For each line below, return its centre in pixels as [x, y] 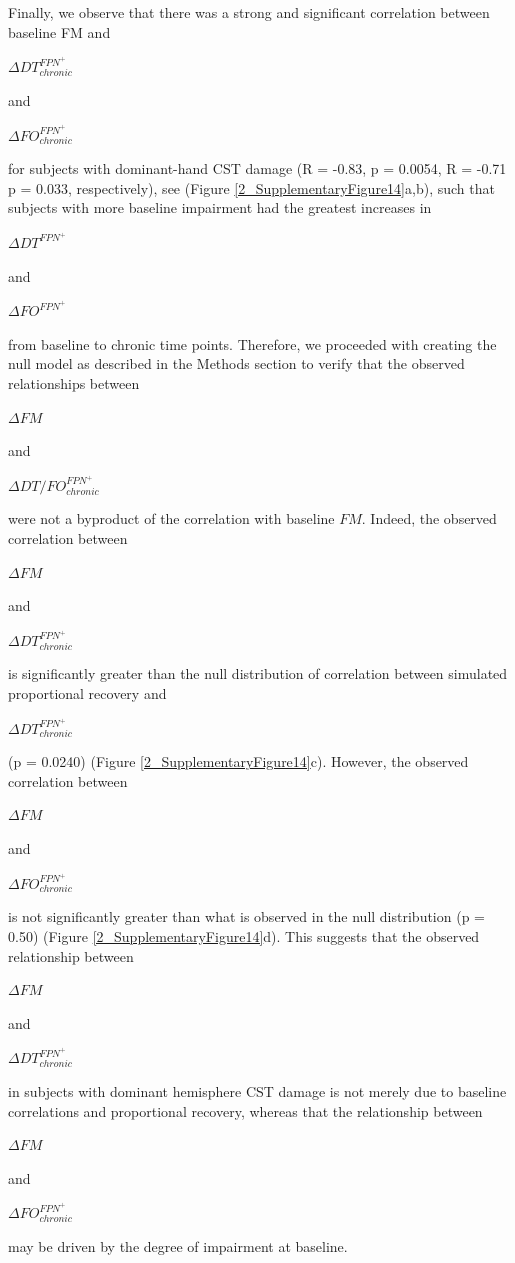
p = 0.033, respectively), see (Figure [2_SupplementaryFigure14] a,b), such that [251, 187]
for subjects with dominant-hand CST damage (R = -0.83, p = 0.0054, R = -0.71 [257, 168]
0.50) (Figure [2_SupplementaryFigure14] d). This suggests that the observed [244, 935]
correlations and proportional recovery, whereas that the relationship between [245, 1110]
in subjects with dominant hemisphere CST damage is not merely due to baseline [257, 1090]
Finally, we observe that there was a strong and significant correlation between [249, 12]
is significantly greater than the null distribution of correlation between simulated [258, 673]
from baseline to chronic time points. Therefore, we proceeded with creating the [252, 343]
